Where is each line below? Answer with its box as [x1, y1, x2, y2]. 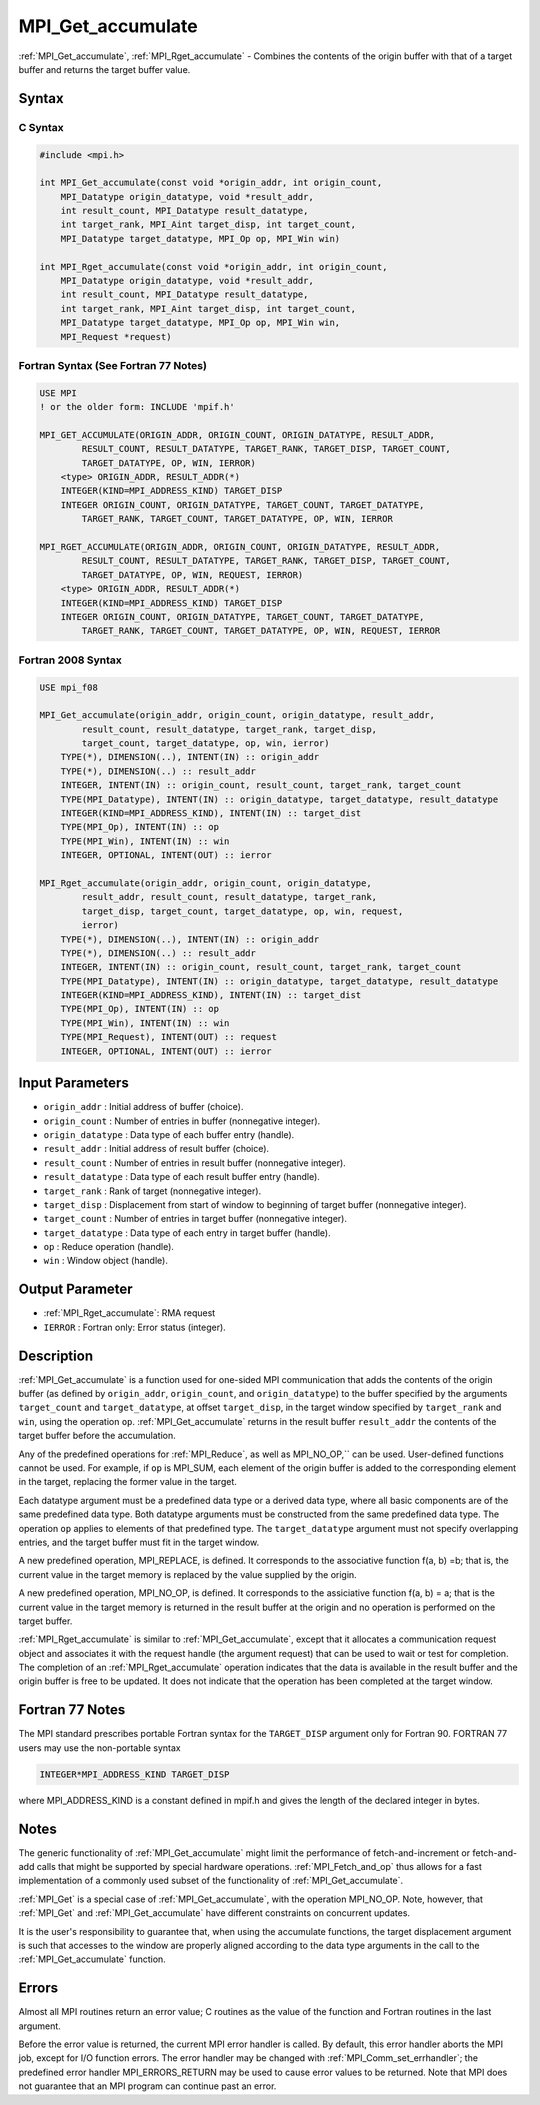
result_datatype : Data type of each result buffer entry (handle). [43, 1171, 320, 1183]
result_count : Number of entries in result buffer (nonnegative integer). [43, 1156, 347, 1169]
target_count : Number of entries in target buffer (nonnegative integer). [43, 1213, 347, 1225]
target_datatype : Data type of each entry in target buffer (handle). [43, 1226, 332, 1239]
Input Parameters [18, 1075, 129, 1092]
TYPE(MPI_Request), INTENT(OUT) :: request [60, 1031, 277, 1043]
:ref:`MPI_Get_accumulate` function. [18, 1953, 167, 1965]
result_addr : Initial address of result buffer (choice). [43, 1143, 270, 1155]
